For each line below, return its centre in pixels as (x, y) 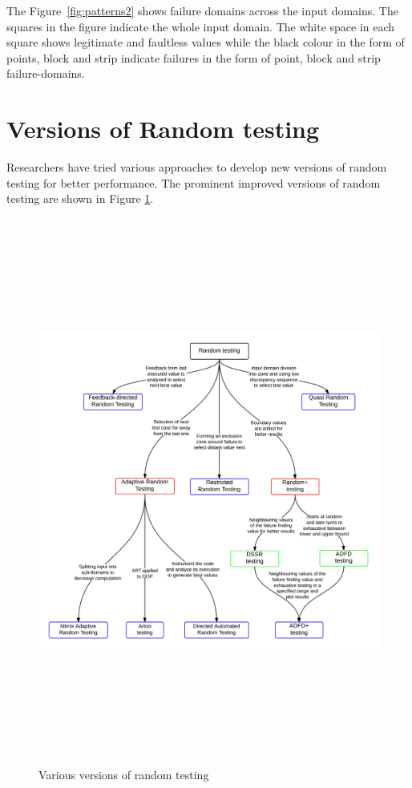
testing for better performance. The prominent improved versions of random (194, 182)
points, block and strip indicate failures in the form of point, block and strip (194, 57)
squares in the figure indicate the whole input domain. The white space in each (201, 26)
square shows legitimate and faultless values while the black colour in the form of (206, 42)
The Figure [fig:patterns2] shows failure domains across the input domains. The (202, 10)
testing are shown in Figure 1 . (80, 198)
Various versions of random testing (124, 774)
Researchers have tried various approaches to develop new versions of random (197, 167)
